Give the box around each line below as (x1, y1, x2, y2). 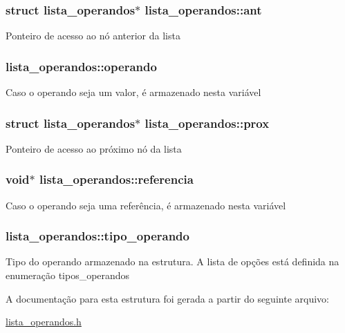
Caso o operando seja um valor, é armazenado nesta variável (6, 85, 261, 99)
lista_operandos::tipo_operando (6, 227, 189, 245)
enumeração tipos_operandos (6, 268, 130, 283)
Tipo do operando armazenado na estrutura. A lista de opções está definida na (6, 254, 339, 269)
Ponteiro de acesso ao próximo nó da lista (6, 141, 182, 155)
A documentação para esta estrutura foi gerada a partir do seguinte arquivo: (6, 291, 329, 305)
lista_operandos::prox (144, 114, 270, 131)
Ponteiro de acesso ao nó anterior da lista (6, 28, 180, 43)
